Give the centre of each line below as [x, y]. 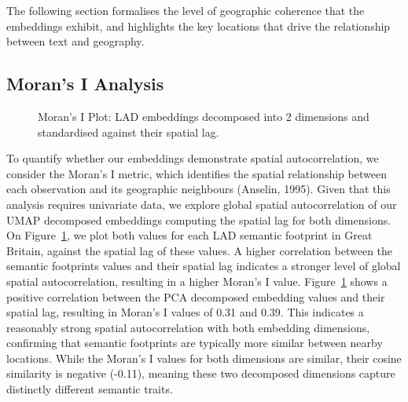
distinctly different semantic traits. [90, 389]
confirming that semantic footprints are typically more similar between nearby [195, 343]
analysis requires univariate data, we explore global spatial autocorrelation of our [202, 204]
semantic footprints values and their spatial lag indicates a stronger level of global [204, 266]
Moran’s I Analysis [85, 84]
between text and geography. [75, 41]
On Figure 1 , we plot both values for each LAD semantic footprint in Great [189, 235]
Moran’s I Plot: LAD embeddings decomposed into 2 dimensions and [204, 116]
